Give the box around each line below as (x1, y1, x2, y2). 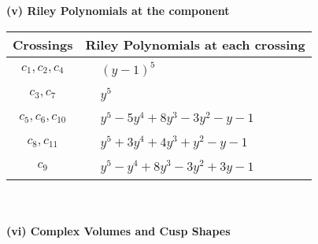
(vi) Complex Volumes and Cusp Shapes (6, 223, 231, 239)
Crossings (13, 35, 73, 54)
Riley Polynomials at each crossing (85, 35, 305, 54)
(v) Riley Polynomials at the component (6, 2, 230, 18)
